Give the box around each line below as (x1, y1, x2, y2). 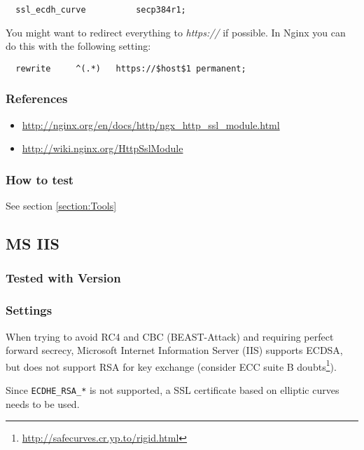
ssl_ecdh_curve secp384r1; (15, 5, 186, 15)
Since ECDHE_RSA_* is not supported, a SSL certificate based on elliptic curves (6, 383, 339, 397)
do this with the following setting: (6, 39, 151, 53)
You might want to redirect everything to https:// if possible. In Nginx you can (6, 25, 346, 39)
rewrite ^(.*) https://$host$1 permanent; (15, 63, 246, 74)
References (6, 90, 68, 107)
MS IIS (6, 233, 59, 254)
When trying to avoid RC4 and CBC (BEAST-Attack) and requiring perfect (6, 329, 334, 343)
